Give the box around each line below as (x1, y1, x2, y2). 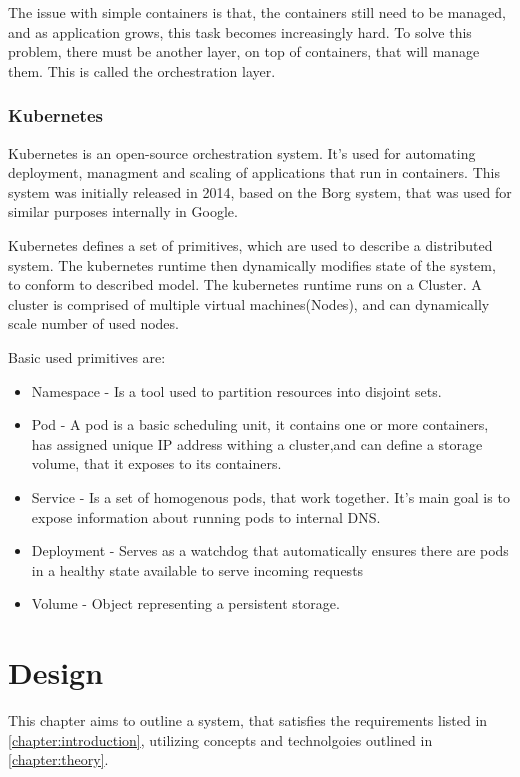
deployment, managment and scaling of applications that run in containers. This (8, 162, 500, 183)
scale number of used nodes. (8, 313, 179, 334)
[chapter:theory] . (8, 749, 109, 770)
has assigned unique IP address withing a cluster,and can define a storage (31, 433, 483, 454)
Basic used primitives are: (8, 346, 166, 367)
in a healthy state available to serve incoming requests (31, 559, 364, 580)
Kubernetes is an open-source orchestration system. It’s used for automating (8, 142, 476, 163)
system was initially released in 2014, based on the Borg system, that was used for (8, 181, 512, 202)
